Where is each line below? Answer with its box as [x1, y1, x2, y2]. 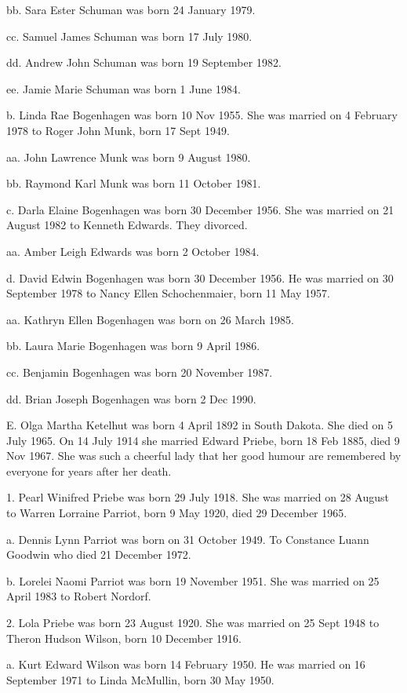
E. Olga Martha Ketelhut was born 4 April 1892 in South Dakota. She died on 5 [6, 417, 393, 433]
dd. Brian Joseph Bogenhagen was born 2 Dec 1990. [6, 390, 256, 407]
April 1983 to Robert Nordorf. [6, 588, 151, 604]
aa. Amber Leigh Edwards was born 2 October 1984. [6, 243, 260, 259]
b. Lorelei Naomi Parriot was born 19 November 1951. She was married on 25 [6, 572, 380, 589]
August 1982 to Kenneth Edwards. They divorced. [6, 217, 248, 233]
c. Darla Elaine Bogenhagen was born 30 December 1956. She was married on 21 [6, 201, 394, 217]
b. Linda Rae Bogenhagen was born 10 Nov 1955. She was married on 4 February [6, 107, 398, 123]
